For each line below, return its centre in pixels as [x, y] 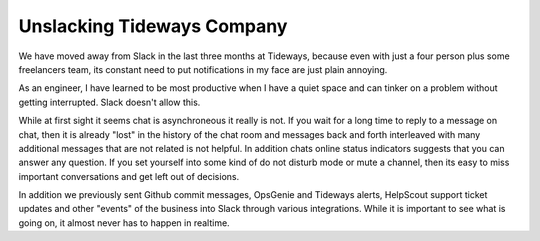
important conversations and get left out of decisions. [129, 176]
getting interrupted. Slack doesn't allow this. [109, 102]
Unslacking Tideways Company [153, 26]
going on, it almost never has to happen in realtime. [124, 222]
